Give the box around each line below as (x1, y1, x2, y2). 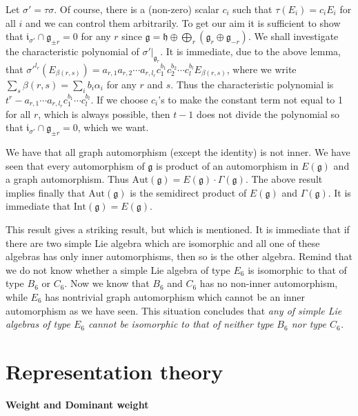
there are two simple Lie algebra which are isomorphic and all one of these (6, 235, 320, 250)
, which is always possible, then (38, 106, 170, 121)
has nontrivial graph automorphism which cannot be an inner (45, 289, 306, 304)
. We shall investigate (248, 29, 339, 43)
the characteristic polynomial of (6, 44, 139, 59)
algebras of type (6, 317, 70, 331)
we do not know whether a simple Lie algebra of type (6, 262, 230, 277)
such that (232, 2, 272, 16)
